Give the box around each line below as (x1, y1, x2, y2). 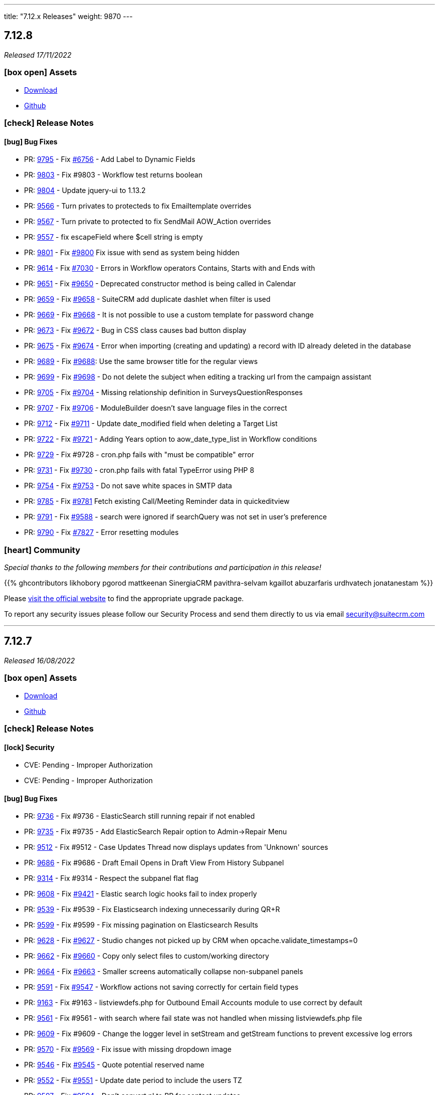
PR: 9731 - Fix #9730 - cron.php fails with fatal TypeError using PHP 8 (24, 466, 255, 475)
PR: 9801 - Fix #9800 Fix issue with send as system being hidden (24, 248, 240, 257)
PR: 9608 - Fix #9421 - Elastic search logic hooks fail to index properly (24, 889, 257, 898)
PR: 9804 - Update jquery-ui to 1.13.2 (24, 186, 146, 195)
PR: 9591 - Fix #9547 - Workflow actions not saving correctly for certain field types (24, 983, 299, 992)
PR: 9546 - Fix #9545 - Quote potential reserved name (24, 1060, 204, 1069)
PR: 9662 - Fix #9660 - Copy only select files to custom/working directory (24, 952, 269, 961)
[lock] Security (4, 743, 55, 752)
